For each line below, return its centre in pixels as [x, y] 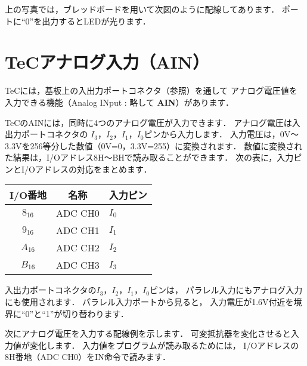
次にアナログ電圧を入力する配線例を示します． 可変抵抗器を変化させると [148, 333]
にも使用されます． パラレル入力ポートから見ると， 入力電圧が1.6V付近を [149, 302]
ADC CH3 [78, 265]
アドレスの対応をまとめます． [93, 169]
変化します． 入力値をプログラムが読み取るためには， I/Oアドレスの [164, 345]
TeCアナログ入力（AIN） [107, 62]
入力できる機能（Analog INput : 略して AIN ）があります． [119, 102]
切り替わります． [95, 313]
